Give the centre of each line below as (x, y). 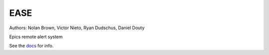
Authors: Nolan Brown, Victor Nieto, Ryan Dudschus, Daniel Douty (77, 28)
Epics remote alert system (36, 37)
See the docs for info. (31, 46)
